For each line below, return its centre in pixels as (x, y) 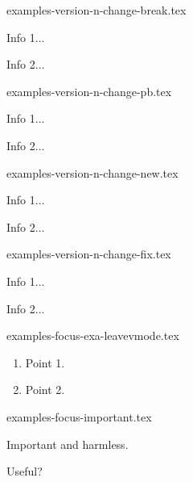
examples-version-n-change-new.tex (92, 172)
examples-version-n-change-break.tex (96, 10)
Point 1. (45, 362)
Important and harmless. (68, 444)
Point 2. (45, 390)
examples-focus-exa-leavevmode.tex (93, 335)
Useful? (25, 471)
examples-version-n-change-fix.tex (89, 254)
